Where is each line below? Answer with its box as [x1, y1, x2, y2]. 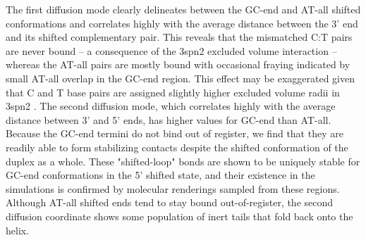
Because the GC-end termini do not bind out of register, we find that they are [6, 126, 343, 141]
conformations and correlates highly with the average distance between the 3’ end [6, 15, 358, 30]
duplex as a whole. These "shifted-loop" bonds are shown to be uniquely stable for [6, 153, 360, 168]
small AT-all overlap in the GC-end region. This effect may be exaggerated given [6, 70, 355, 85]
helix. [6, 222, 30, 237]
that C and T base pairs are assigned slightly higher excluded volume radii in [6, 84, 340, 99]
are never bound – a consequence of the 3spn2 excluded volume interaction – [6, 43, 337, 58]
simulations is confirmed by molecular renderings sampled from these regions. [6, 181, 340, 196]
